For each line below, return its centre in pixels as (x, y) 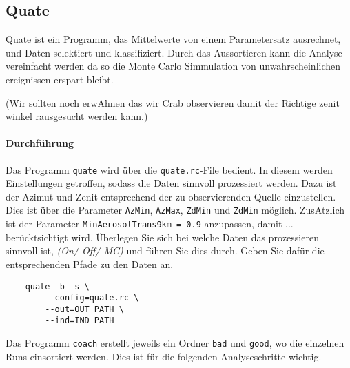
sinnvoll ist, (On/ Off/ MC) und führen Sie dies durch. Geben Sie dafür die (165, 251)
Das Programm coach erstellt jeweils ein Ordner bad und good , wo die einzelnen (175, 343)
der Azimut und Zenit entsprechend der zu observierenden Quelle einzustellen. (171, 196)
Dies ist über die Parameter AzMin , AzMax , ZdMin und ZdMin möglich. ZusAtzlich (175, 210)
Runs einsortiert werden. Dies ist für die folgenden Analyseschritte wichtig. (164, 356)
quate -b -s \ (57, 286)
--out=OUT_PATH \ (84, 309)
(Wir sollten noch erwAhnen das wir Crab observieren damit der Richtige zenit (173, 102)
